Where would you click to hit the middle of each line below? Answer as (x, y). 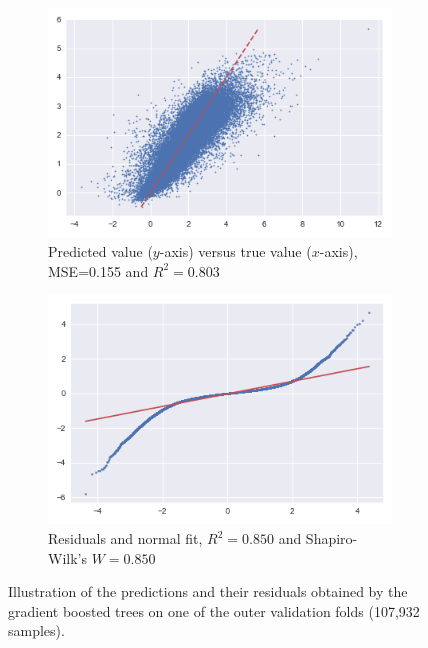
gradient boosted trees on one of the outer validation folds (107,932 (214, 610)
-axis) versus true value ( (235, 250)
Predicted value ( (100, 250)
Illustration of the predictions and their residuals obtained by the (208, 591)
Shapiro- (331, 538)
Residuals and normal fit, (125, 538)
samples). (36, 630)
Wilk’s (67, 557)
